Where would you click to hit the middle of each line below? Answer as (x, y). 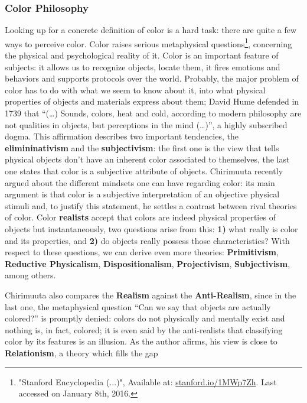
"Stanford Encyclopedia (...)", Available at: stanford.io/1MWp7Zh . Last (148, 381)
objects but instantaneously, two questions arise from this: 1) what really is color (151, 228)
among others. (30, 275)
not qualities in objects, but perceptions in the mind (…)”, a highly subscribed (146, 124)
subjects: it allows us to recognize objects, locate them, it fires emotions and (143, 66)
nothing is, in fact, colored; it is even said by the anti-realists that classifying (144, 329)
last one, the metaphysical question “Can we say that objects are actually (138, 306)
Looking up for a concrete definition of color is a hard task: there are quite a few (151, 30)
